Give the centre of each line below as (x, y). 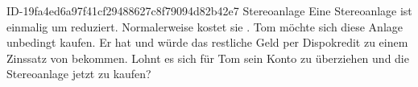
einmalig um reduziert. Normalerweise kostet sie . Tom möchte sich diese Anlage (205, 26)
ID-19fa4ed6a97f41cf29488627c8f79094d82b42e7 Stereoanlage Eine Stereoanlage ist (209, 10)
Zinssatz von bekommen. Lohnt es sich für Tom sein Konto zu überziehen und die (208, 58)
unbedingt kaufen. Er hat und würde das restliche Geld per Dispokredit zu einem (207, 42)
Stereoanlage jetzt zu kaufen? (79, 74)
